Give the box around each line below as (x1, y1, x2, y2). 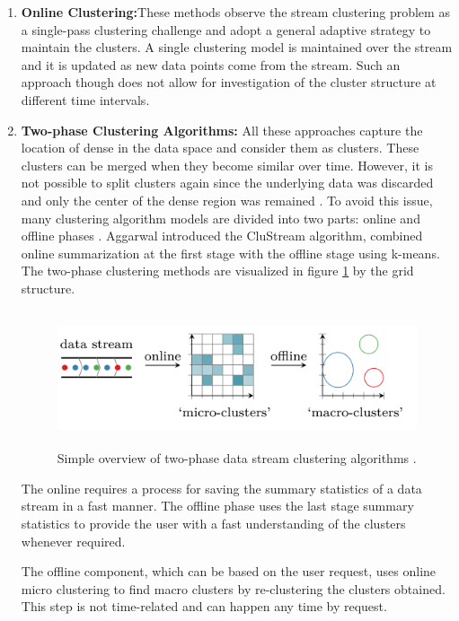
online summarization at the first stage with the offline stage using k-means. (21, 243, 440, 262)
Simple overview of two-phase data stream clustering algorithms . (57, 449, 417, 468)
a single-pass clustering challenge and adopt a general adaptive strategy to (21, 20, 431, 39)
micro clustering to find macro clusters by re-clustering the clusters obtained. (21, 579, 446, 598)
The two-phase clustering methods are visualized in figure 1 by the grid (21, 261, 414, 280)
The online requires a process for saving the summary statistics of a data (21, 478, 422, 497)
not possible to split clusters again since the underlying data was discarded (21, 173, 434, 192)
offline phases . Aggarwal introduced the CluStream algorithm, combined (21, 226, 423, 245)
